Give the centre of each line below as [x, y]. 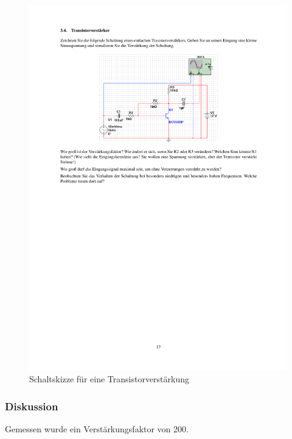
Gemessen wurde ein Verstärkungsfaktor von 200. [97, 429]
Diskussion [32, 406]
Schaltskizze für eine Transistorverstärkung [109, 379]
